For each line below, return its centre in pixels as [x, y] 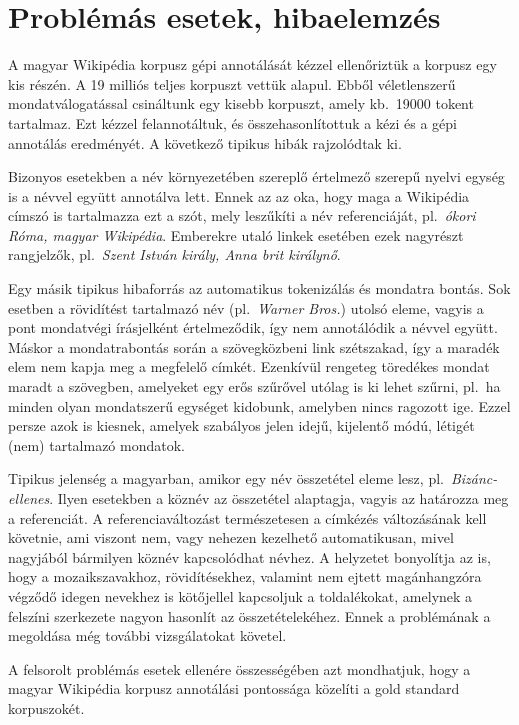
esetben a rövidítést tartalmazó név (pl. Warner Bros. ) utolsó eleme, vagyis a [246, 307]
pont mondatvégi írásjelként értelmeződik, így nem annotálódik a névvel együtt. [253, 327]
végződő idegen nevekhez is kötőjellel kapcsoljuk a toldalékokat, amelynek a [240, 595]
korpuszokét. [46, 707]
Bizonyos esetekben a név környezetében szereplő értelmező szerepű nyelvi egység [256, 176]
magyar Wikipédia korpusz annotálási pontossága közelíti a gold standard [234, 688]
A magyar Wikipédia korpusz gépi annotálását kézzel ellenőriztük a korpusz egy [252, 64]
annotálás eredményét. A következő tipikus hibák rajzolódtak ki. [205, 142]
